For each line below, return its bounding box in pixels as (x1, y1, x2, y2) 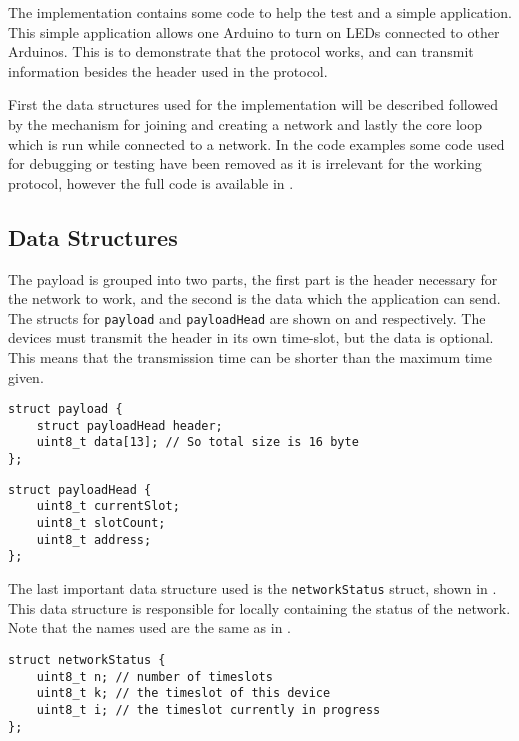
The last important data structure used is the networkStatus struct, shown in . (8, 578, 497, 599)
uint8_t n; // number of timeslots (36, 669, 273, 684)
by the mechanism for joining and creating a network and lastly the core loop (8, 113, 482, 134)
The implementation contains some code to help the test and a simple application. (8, 2, 512, 22)
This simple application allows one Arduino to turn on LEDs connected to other (8, 21, 500, 42)
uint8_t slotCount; (36, 516, 166, 531)
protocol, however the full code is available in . (8, 172, 294, 193)
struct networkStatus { (8, 652, 166, 667)
